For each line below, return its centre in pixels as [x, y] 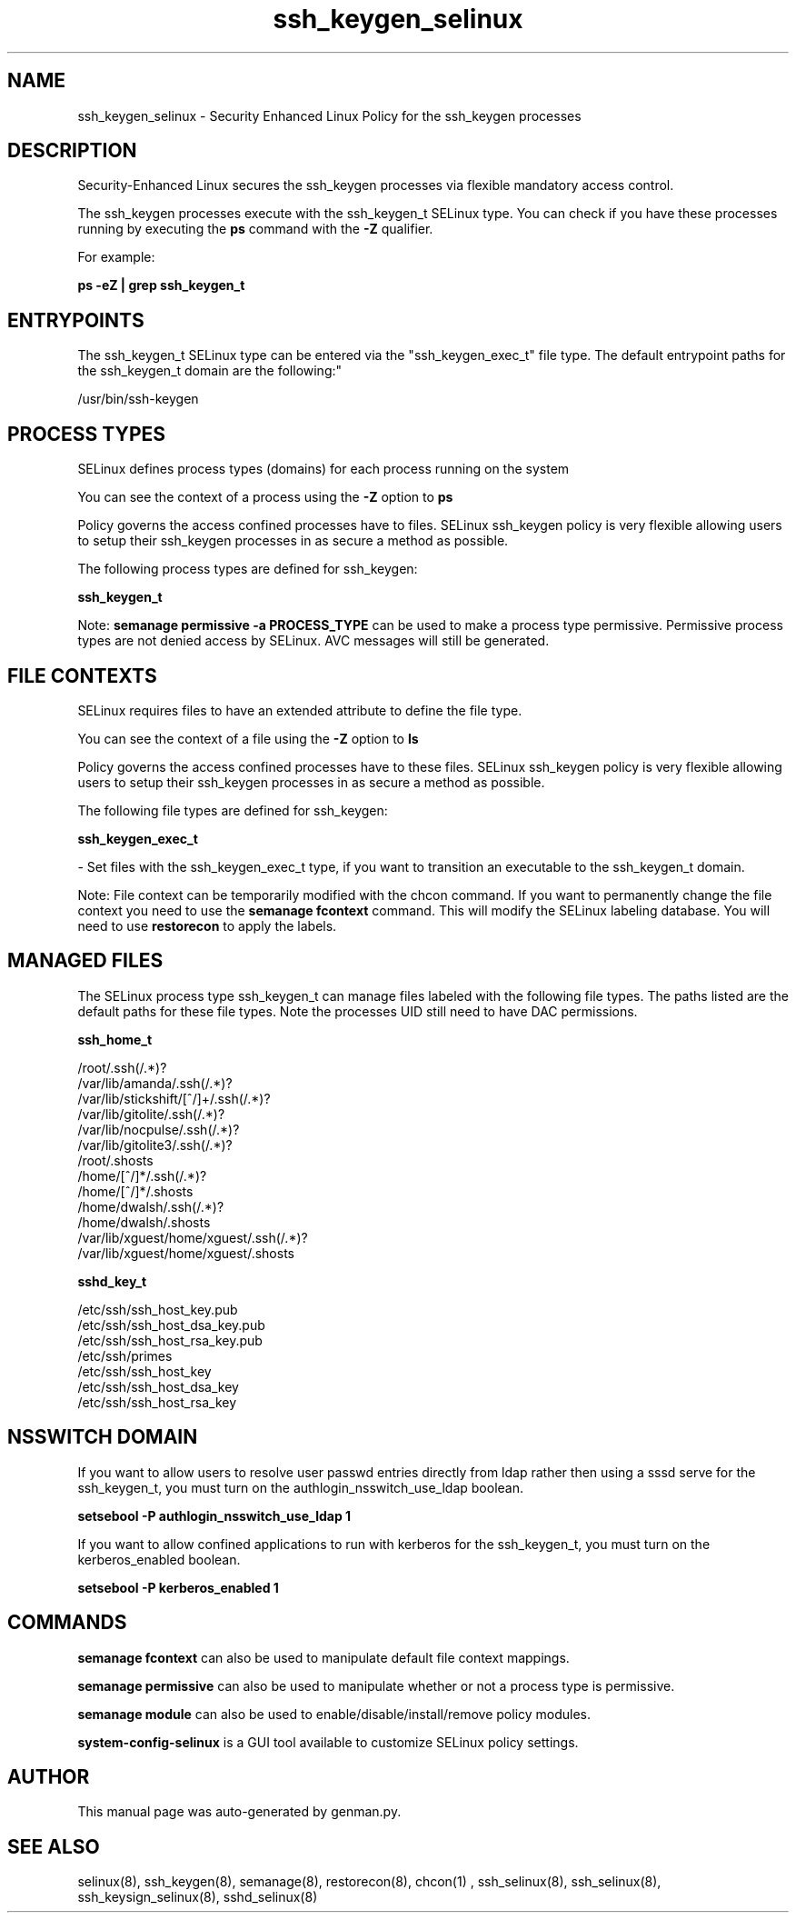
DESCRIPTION [72, 151]
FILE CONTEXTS [82, 675]
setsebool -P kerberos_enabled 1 [178, 1587]
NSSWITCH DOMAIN [103, 1437]
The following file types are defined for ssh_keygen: [233, 810]
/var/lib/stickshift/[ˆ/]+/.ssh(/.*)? [174, 1098]
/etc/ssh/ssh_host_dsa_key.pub [171, 1325]
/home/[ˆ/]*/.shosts [135, 1191]
